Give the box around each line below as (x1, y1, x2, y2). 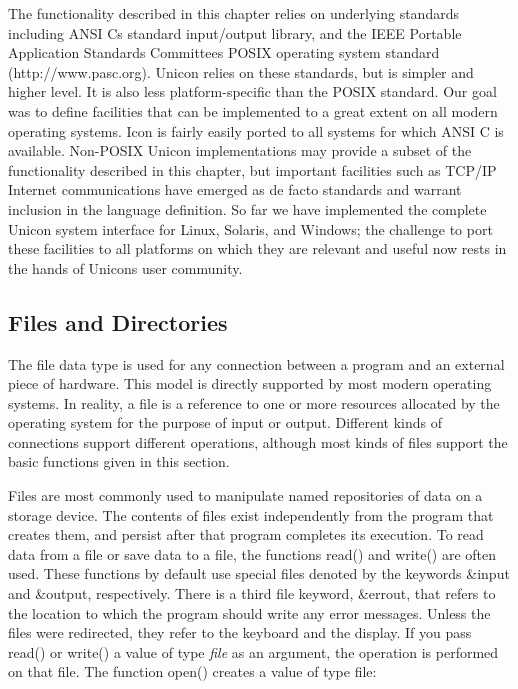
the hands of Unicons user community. (8, 257, 243, 278)
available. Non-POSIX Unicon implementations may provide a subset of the (8, 140, 472, 161)
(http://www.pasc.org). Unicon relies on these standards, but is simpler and (8, 61, 474, 82)
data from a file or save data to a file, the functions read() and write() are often (8, 543, 497, 564)
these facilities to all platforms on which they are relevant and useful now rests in (8, 238, 507, 259)
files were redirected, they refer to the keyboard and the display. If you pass (8, 622, 472, 643)
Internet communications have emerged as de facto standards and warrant (8, 179, 462, 200)
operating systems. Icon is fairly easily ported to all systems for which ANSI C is (8, 120, 504, 141)
